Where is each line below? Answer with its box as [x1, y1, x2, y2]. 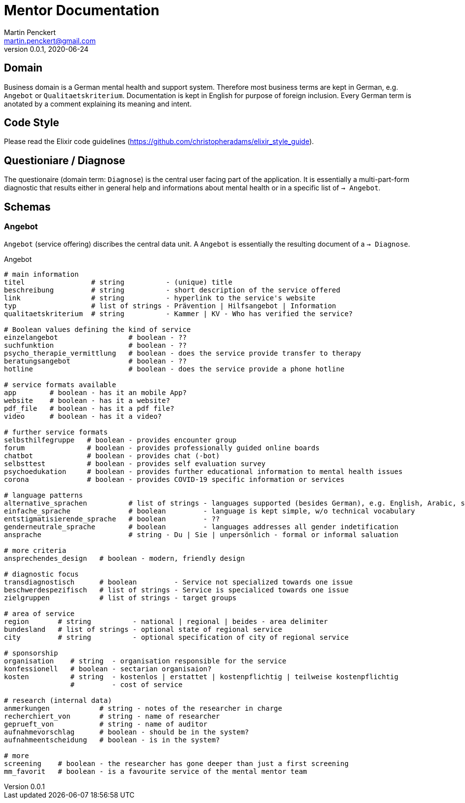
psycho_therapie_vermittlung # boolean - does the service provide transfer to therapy [4, 349, 361, 357]
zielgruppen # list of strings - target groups [4, 593, 237, 602]
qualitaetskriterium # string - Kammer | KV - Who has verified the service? [4, 309, 353, 318]
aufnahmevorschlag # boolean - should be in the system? [4, 728, 249, 736]
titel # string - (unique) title [4, 278, 232, 286]
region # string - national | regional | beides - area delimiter [4, 617, 328, 625]
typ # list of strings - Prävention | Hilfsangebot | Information [4, 301, 336, 310]
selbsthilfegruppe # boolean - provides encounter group [4, 436, 237, 444]
